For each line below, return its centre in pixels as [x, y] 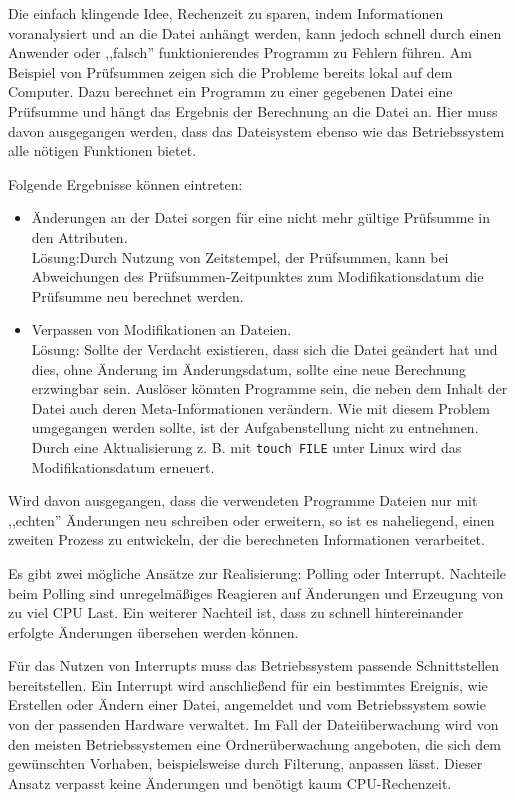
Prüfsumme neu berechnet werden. [137, 295]
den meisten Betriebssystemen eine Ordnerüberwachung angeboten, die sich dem [255, 743]
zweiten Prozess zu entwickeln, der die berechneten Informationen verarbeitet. [246, 539]
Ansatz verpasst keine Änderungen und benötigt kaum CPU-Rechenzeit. [230, 782]
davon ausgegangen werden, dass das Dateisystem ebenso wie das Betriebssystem [256, 130]
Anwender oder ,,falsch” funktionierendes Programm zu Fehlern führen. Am [240, 52]
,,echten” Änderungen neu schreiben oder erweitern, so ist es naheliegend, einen [251, 519]
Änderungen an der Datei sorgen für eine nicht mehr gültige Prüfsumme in [260, 217]
